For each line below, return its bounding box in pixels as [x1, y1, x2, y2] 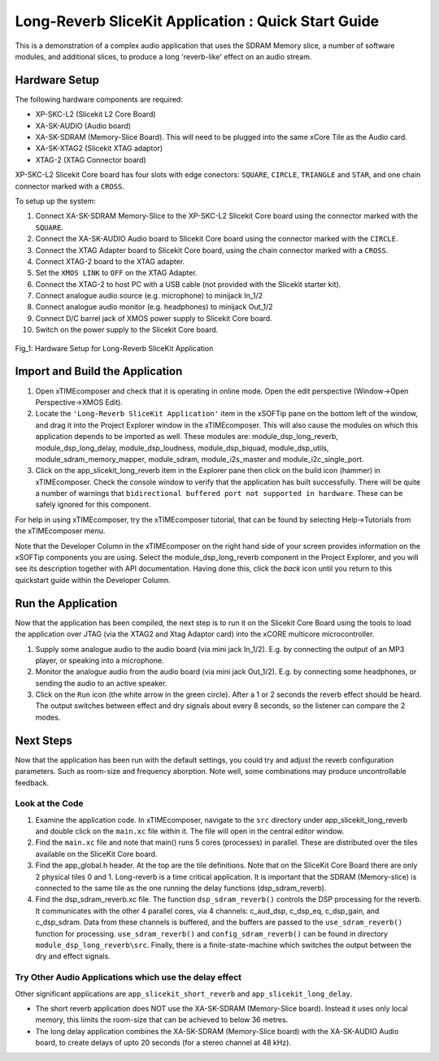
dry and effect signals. [35, 951, 111, 961]
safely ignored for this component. [35, 500, 151, 510]
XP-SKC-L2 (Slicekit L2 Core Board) [35, 110, 156, 120]
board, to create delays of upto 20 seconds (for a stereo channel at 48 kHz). [35, 1037, 292, 1048]
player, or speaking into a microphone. [35, 655, 164, 665]
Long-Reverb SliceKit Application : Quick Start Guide [15, 12, 380, 30]
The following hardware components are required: [15, 94, 183, 104]
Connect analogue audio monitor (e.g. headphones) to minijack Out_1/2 [35, 302, 273, 312]
